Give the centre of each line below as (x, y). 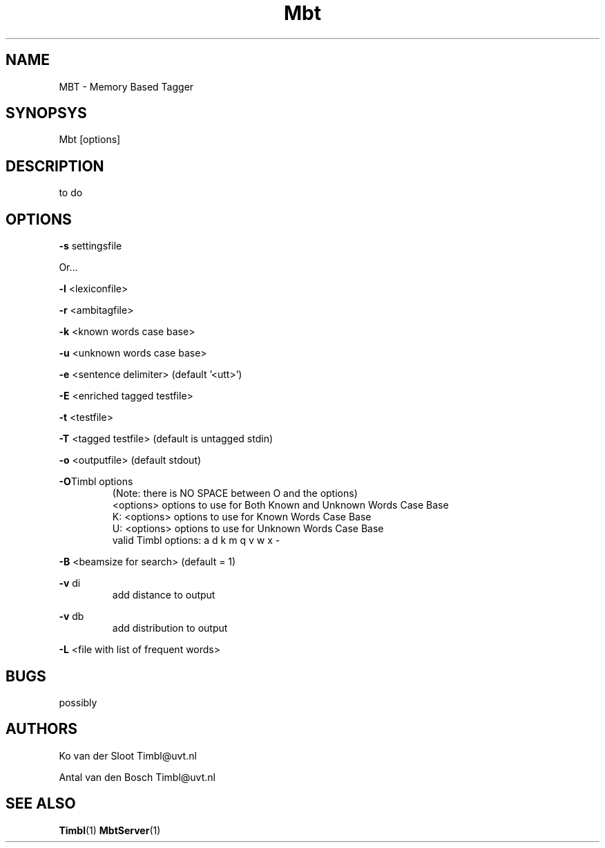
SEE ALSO (41, 804)
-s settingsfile (90, 246)
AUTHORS (42, 729)
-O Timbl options (96, 482)
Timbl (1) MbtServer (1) (110, 830)
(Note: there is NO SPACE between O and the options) (235, 493)
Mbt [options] (90, 140)
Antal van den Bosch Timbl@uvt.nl (137, 777)
